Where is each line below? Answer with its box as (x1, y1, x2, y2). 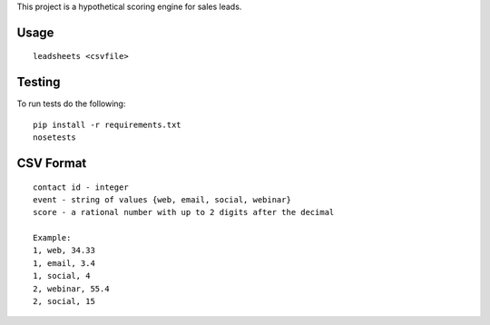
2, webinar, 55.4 (33, 283, 110, 294)
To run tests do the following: (16, 98, 126, 109)
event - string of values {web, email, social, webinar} (33, 194, 292, 204)
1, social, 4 (33, 271, 91, 281)
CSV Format (16, 155, 87, 171)
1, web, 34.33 (33, 245, 95, 256)
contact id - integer (33, 182, 129, 192)
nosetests (33, 133, 76, 143)
